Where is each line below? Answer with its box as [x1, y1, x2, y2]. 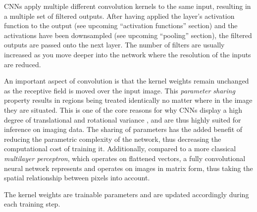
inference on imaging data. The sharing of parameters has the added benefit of [4, 124, 243, 134]
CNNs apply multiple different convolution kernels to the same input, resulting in [4, 1, 251, 11]
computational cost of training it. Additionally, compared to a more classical [4, 143, 236, 154]
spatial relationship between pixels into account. [4, 172, 150, 183]
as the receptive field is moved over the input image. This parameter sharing [4, 85, 235, 95]
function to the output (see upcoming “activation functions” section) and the [4, 20, 238, 31]
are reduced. [4, 59, 41, 69]
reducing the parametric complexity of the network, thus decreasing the [4, 133, 221, 144]
